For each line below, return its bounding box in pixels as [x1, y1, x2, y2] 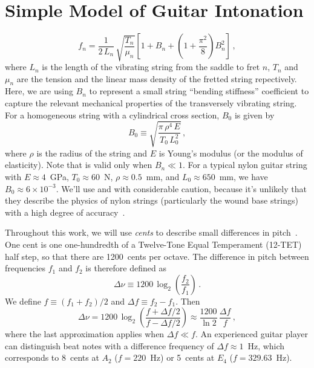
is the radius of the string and [36, 146, 148, 159]
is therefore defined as [85, 262, 166, 274]
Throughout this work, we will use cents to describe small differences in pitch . [5, 226, 298, 239]
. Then [175, 294, 200, 307]
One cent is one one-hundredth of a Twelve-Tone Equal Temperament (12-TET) [5, 237, 302, 250]
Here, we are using [5, 85, 73, 97]
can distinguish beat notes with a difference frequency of [5, 339, 214, 352]
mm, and [146, 170, 180, 182]
